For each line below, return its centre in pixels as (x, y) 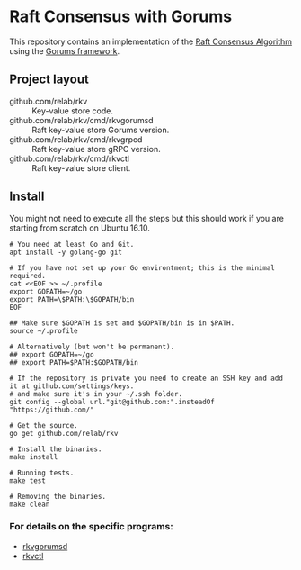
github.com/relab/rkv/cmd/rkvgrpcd (76, 139)
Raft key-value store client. (81, 167)
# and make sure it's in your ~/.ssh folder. (96, 394)
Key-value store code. (73, 111)
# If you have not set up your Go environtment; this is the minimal (142, 267)
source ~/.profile (44, 330)
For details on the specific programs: (91, 527)
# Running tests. (42, 473)
